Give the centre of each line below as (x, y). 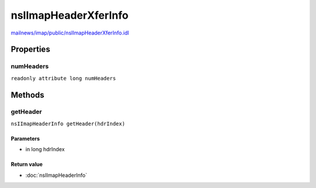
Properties (30, 49)
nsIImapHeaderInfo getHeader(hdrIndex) (68, 124)
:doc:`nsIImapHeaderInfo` (56, 175)
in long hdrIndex (45, 149)
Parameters (25, 138)
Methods (28, 95)
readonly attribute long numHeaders (63, 78)
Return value (27, 165)
